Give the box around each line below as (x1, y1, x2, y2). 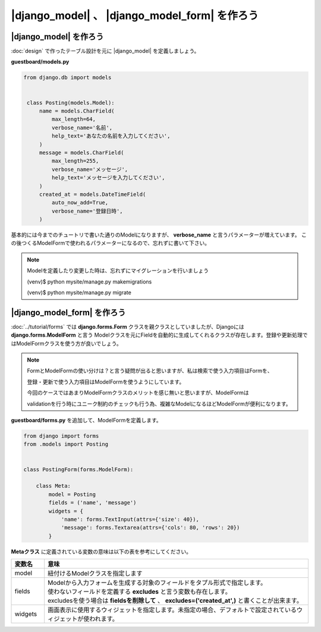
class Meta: (36, 482, 71, 490)
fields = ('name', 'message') (48, 499, 137, 506)
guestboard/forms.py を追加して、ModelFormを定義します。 (11, 417, 162, 424)
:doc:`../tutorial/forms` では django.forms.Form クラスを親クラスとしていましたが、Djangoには (11, 323, 244, 330)
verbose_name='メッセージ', (51, 166, 128, 173)
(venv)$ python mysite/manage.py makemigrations (27, 278, 152, 285)
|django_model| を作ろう (11, 32, 104, 42)
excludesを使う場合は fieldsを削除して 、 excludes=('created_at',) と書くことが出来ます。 (48, 596, 303, 605)
